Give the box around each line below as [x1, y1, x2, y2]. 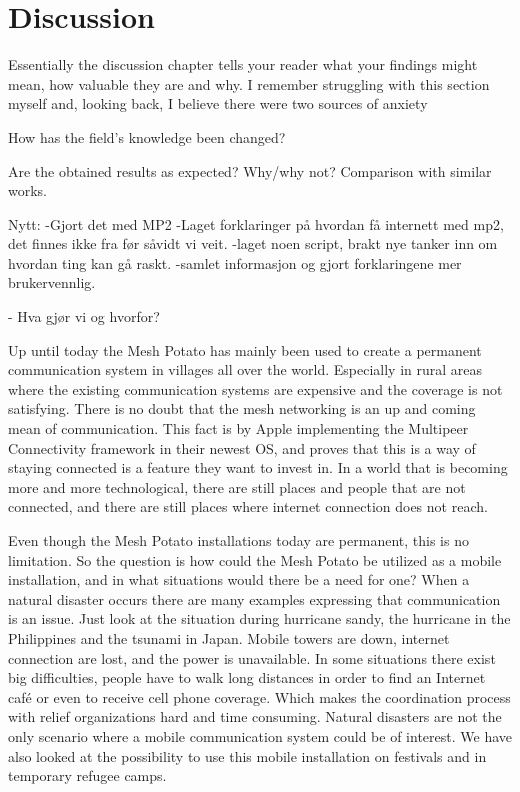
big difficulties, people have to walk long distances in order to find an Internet [8, 667, 486, 688]
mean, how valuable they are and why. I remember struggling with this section [8, 73, 490, 94]
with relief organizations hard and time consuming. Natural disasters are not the [8, 706, 502, 727]
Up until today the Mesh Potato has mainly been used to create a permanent [8, 339, 482, 360]
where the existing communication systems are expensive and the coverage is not [8, 378, 503, 399]
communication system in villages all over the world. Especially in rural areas [8, 359, 483, 380]
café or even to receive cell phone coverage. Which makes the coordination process [8, 686, 511, 707]
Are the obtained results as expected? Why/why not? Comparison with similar [8, 160, 492, 181]
